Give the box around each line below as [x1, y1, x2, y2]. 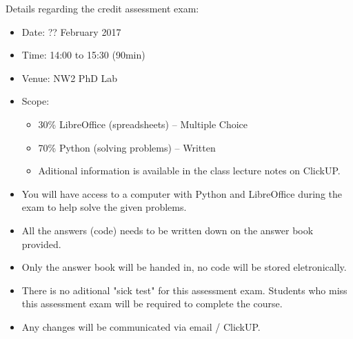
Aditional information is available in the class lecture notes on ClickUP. [38, 163, 341, 178]
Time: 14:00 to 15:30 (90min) [21, 48, 145, 62]
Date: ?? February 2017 [21, 24, 121, 39]
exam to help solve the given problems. [21, 200, 187, 214]
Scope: [21, 94, 50, 108]
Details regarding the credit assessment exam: [6, 1, 199, 15]
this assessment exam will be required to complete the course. [21, 296, 283, 311]
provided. [21, 236, 61, 251]
